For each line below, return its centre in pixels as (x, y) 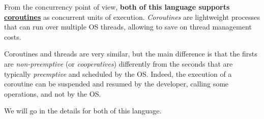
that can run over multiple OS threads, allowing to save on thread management (128, 27)
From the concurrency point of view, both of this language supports (117, 7)
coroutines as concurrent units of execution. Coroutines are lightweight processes (132, 17)
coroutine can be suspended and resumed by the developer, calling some (116, 84)
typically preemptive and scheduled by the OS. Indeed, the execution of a (118, 73)
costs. (13, 36)
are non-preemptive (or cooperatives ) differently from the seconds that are (119, 63)
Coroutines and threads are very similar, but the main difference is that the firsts (131, 54)
